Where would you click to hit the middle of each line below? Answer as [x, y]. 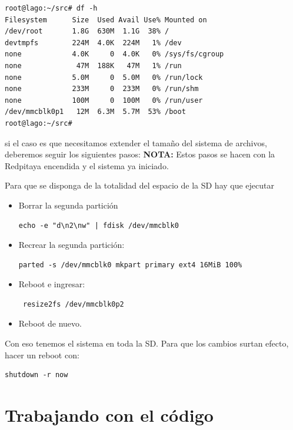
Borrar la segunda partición [68, 205]
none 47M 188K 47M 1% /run [93, 65]
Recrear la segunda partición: [71, 245]
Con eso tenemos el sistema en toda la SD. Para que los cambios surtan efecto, [147, 343]
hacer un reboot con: [42, 355]
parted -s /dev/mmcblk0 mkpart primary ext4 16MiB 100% [130, 265]
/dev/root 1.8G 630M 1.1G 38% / [87, 31]
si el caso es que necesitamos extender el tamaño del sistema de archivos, [136, 142]
